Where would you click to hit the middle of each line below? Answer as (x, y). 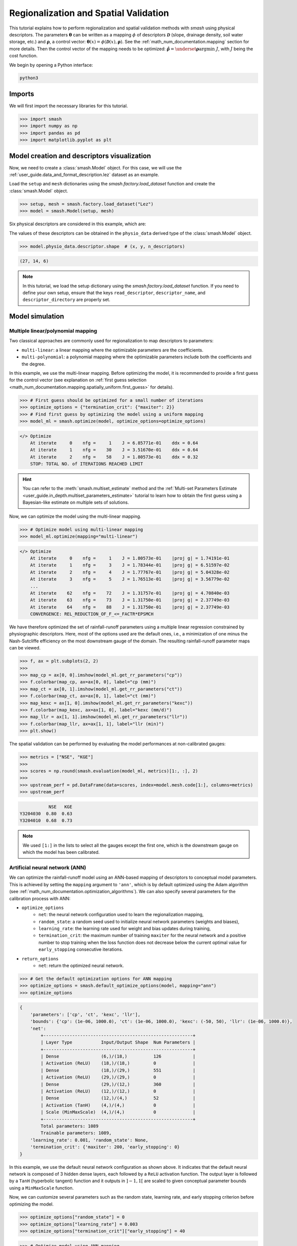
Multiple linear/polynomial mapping (53, 331)
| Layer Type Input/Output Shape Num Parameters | (118, 1042)
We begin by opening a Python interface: (51, 65)
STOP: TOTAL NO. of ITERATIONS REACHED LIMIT (87, 464)
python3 (29, 78)
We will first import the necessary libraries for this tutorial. (69, 106)
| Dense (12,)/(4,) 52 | (118, 1098)
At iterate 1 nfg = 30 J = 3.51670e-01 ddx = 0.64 (114, 450)
